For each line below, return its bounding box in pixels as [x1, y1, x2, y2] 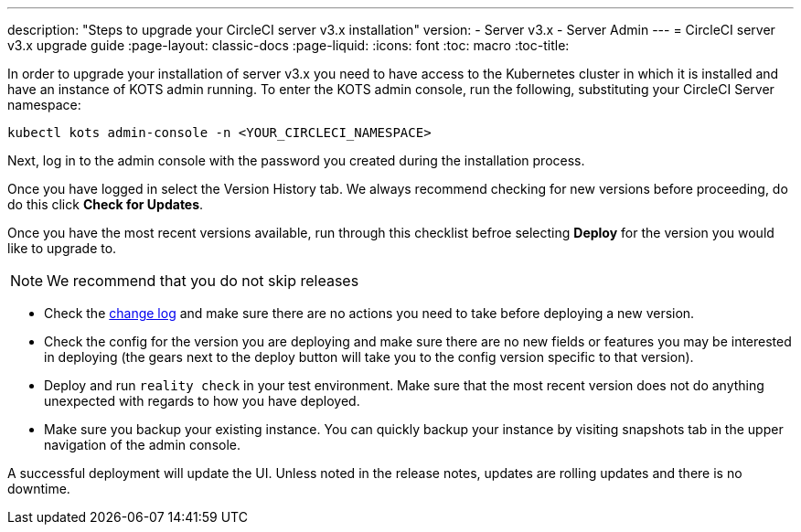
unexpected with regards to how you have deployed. [44, 393, 360, 409]
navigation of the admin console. [44, 437, 241, 452]
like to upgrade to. [7, 240, 117, 256]
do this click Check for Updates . [7, 197, 204, 212]
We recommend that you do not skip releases [47, 271, 359, 290]
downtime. [7, 481, 70, 496]
